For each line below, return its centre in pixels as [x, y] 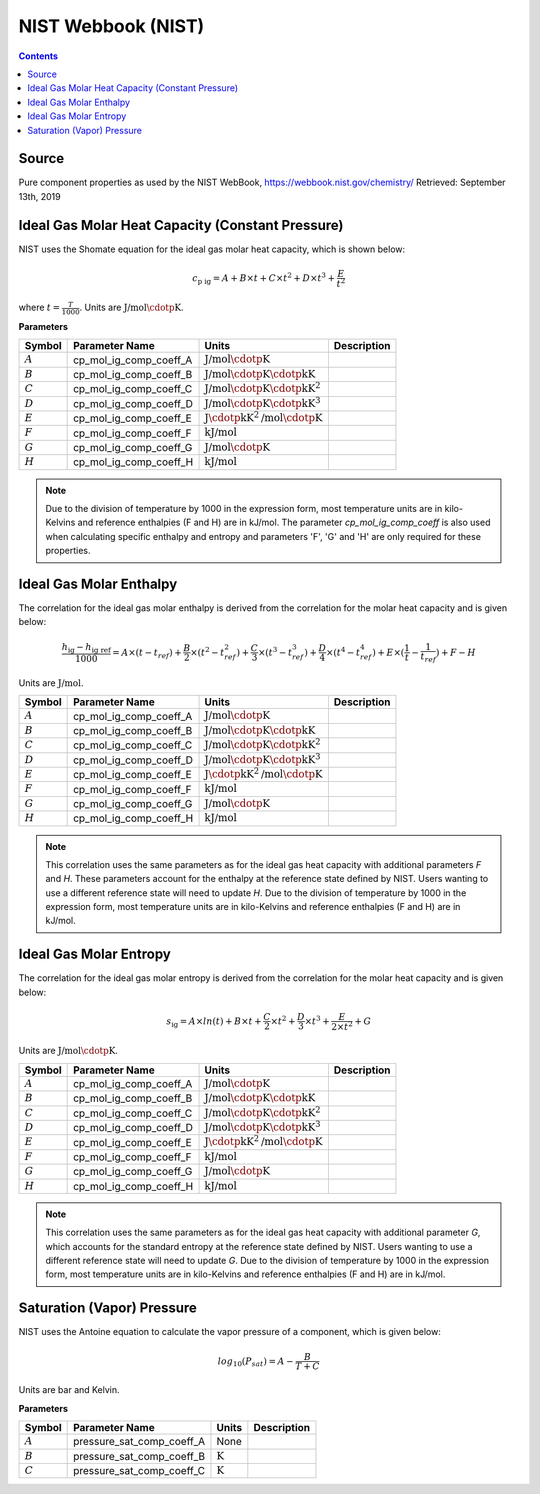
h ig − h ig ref [86, 648]
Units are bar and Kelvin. [69, 1390]
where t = [39, 307]
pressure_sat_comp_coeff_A [139, 1442]
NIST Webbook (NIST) [111, 26]
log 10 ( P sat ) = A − [255, 1362]
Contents [38, 56]
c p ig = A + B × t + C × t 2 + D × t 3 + [263, 278]
